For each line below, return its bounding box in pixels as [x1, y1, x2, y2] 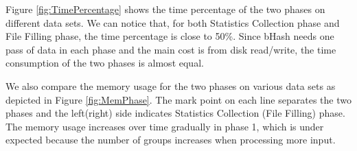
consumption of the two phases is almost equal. [5, 56, 204, 70]
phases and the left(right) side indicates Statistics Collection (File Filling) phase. [5, 106, 345, 120]
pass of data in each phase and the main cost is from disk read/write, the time [5, 42, 336, 56]
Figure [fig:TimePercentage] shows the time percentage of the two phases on [5, 2, 325, 16]
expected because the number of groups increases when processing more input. [5, 132, 336, 147]
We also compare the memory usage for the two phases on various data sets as [5, 78, 336, 93]
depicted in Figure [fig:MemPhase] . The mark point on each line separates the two [5, 92, 352, 106]
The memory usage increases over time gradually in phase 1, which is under [5, 119, 324, 133]
